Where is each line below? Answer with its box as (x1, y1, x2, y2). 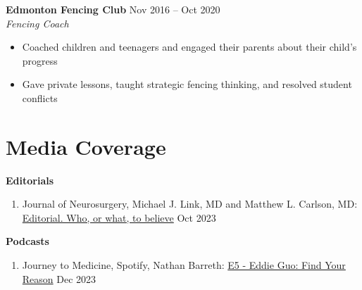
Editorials (6, 172, 54, 187)
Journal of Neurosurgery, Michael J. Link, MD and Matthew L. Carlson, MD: (22, 196, 358, 211)
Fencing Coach (6, 15, 69, 30)
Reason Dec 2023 (22, 271, 96, 286)
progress (22, 53, 58, 68)
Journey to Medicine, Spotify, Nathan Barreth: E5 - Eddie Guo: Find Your (22, 258, 346, 272)
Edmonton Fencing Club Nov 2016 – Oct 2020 (6, 2, 220, 16)
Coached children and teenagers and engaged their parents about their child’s (22, 39, 357, 54)
